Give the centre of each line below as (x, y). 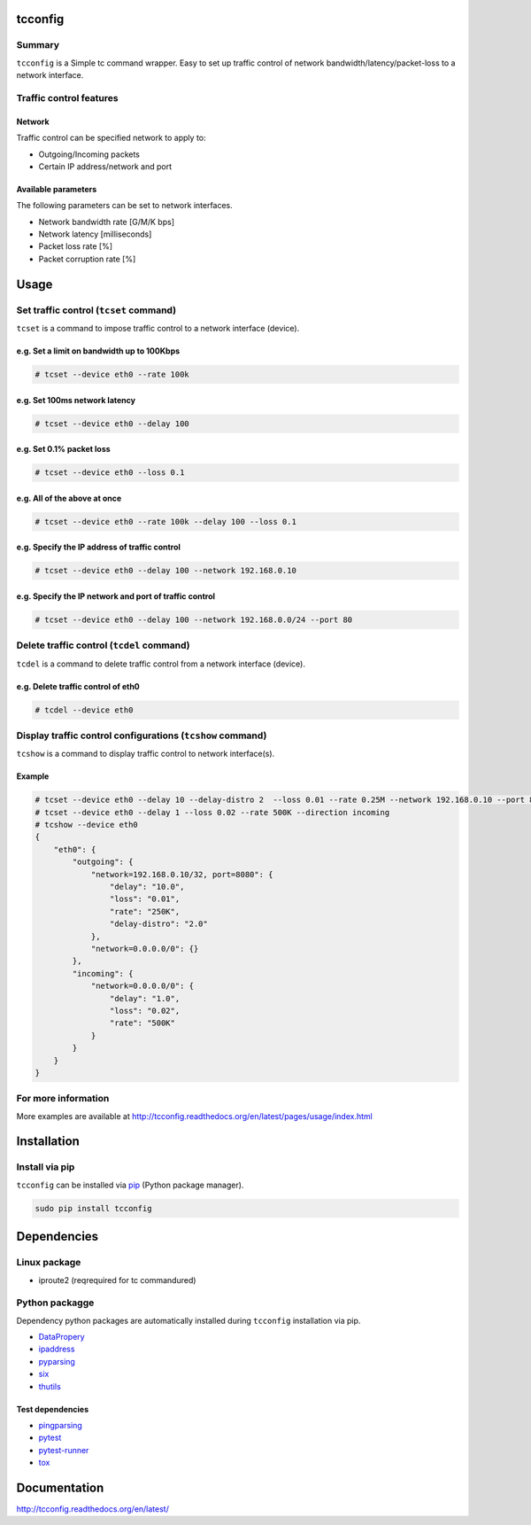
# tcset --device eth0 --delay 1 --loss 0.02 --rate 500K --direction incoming (212, 812)
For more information (63, 1099)
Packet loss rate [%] (75, 246)
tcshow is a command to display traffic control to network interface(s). (146, 754)
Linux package (49, 1263)
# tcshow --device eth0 (87, 825)
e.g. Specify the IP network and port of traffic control (116, 596)
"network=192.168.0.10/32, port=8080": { (182, 874)
